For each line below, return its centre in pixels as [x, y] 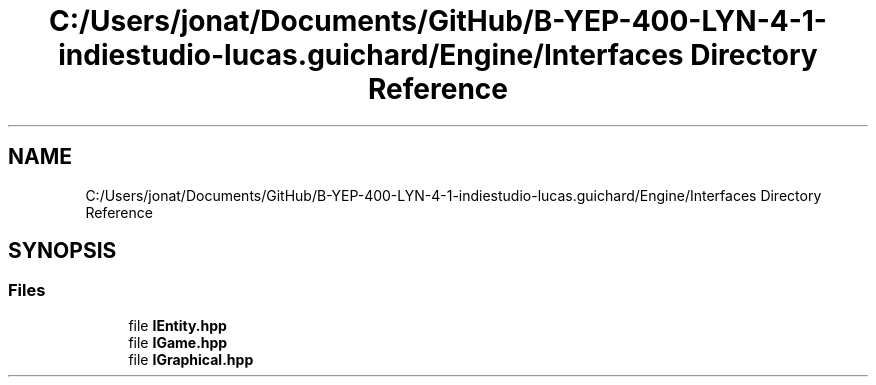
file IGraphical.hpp [191, 359]
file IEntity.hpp [177, 325]
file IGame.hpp [178, 342]
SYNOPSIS [62, 251]
